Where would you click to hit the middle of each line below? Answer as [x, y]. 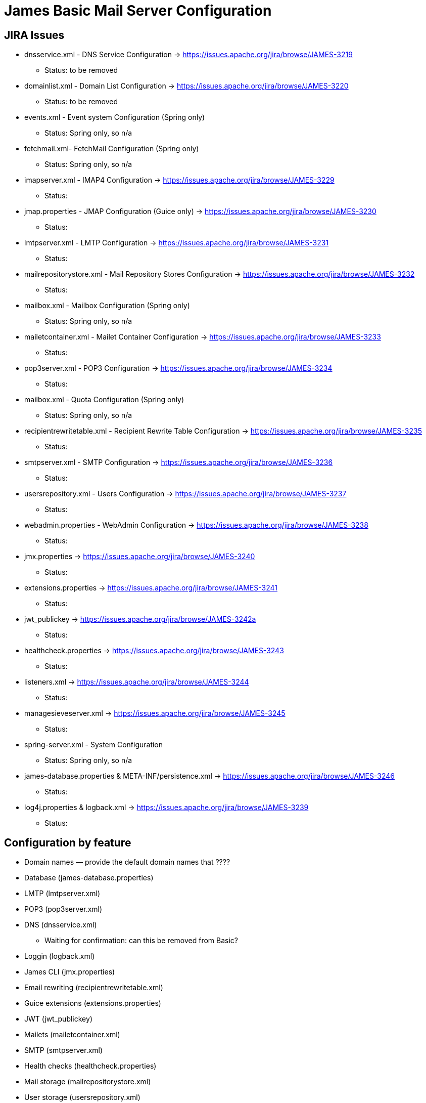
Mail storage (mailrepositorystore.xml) [88, 1082]
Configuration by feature [68, 842]
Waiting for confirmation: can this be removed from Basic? [141, 941]
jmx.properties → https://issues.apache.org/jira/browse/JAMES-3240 [140, 557]
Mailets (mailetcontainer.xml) [72, 1035]
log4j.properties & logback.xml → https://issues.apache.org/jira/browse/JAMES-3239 [167, 808]
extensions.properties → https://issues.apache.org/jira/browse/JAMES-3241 [151, 588]
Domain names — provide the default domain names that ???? [127, 862]
